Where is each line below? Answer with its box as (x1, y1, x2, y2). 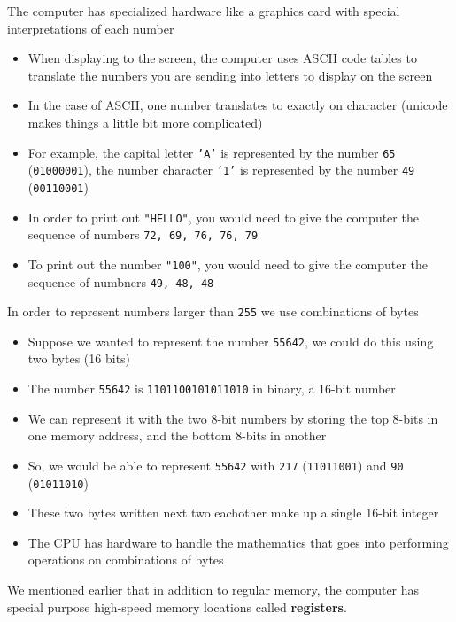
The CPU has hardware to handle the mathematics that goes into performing (27, 533, 449, 551)
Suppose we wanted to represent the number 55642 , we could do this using (27, 331, 434, 350)
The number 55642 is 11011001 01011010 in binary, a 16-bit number (27, 379, 396, 398)
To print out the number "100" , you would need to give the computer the (27, 254, 429, 273)
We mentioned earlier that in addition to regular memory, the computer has (7, 580, 420, 598)
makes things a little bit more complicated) (27, 113, 263, 131)
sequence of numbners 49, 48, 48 (27, 272, 214, 291)
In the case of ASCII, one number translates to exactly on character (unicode (27, 96, 448, 114)
